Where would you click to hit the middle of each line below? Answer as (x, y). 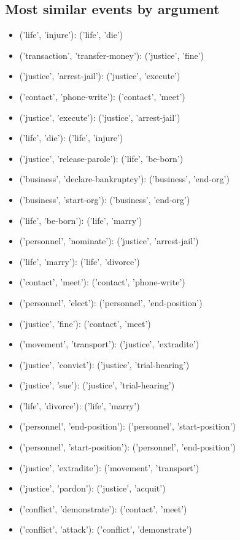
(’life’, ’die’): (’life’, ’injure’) (71, 138)
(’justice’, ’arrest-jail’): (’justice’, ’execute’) (100, 76)
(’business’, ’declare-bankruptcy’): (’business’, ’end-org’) (124, 179)
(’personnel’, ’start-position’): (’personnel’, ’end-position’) (127, 447)
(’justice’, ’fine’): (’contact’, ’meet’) (85, 323)
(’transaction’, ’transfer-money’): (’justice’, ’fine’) (112, 55)
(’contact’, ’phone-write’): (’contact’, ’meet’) (102, 96)
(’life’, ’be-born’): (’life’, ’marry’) (81, 220)
